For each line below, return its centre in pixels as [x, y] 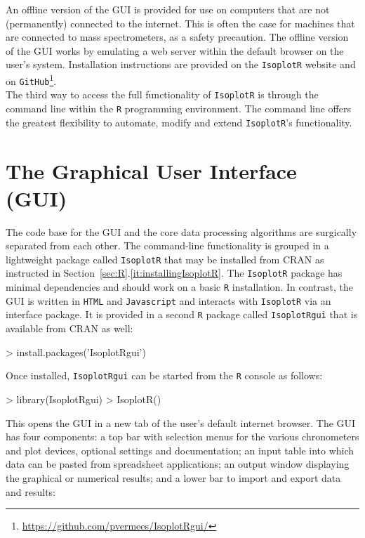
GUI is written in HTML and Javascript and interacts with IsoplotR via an [168, 300]
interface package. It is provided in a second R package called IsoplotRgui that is [182, 314]
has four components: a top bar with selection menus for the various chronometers [182, 437]
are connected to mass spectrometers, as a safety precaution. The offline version [177, 37]
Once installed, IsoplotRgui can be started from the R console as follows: [164, 375]
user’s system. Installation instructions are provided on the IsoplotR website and [181, 64]
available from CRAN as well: [69, 328]
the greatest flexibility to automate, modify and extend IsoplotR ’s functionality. [179, 122]
